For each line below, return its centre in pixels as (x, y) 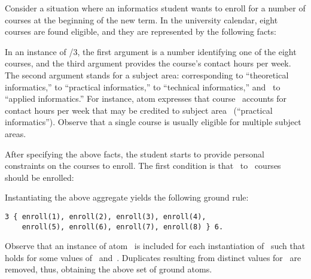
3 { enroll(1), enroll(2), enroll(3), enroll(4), (106, 216)
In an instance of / (39, 51)
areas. (16, 133)
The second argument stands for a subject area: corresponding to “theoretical (147, 75)
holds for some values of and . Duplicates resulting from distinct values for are (153, 257)
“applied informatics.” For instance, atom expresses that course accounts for (146, 98)
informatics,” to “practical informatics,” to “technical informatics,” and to (143, 87)
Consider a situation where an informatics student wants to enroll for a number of (155, 8)
